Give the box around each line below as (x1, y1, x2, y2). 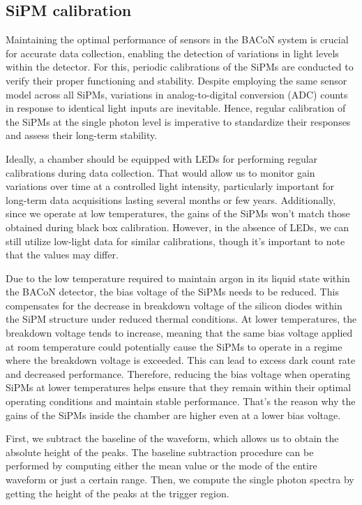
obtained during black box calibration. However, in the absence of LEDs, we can (6, 219, 349, 234)
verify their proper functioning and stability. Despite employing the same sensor (6, 73, 347, 87)
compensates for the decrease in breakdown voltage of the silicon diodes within (6, 298, 342, 312)
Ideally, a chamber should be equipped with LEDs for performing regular (6, 151, 318, 166)
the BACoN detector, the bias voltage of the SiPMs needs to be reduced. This (6, 284, 339, 299)
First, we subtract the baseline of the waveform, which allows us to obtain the (6, 431, 339, 446)
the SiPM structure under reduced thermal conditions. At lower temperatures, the (6, 312, 357, 326)
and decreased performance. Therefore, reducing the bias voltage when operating (6, 366, 351, 381)
